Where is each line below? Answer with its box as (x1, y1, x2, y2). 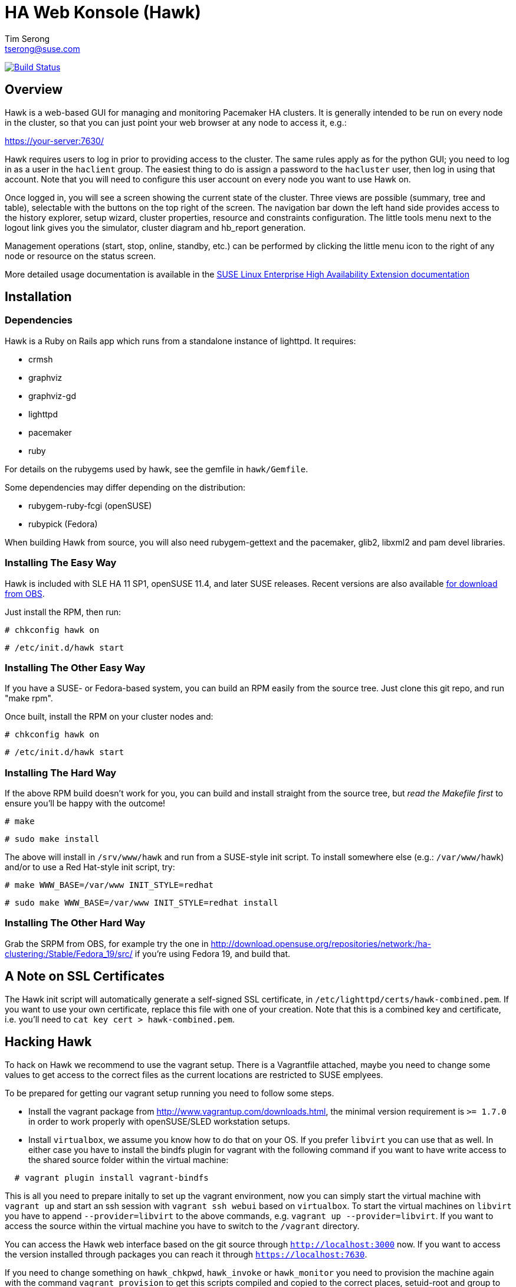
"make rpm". (5, 693, 53, 704)
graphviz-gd (28, 390, 76, 401)
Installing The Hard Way (5, 766, 117, 779)
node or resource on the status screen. (5, 250, 156, 261)
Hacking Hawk (5, 1034, 92, 1050)
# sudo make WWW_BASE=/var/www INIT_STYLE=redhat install (5, 898, 278, 908)
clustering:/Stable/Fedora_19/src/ (5, 948, 133, 959)
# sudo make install (5, 834, 100, 844)
